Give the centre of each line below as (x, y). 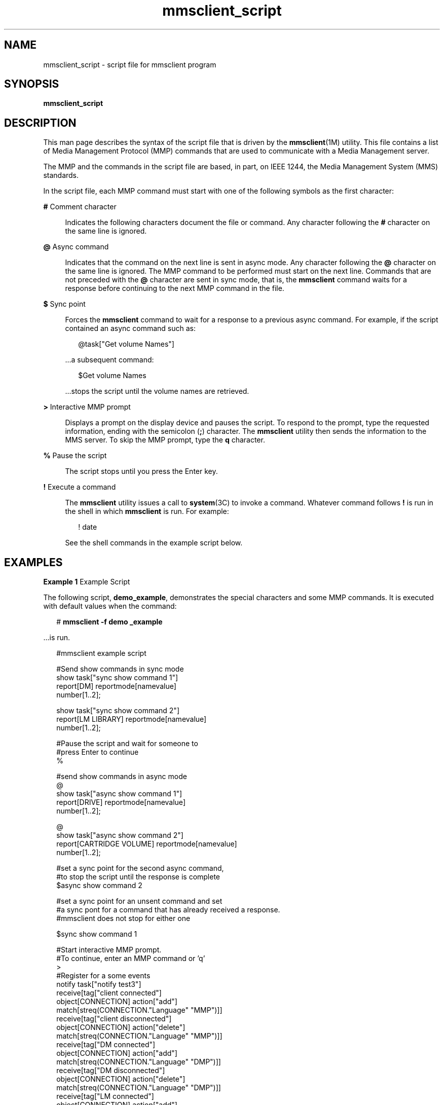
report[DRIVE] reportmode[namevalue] (121, 802)
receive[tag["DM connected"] (106, 1045)
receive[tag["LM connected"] (105, 1096)
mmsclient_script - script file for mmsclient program (130, 64)
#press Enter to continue (98, 752)
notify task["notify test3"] (99, 984)
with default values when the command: (110, 606)
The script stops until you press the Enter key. (141, 471)
